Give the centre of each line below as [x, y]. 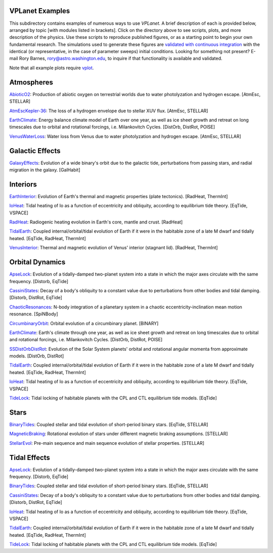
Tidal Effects [30, 457]
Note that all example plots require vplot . [52, 68]
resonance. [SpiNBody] [34, 314]
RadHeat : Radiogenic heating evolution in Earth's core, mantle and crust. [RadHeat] [96, 222]
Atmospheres [31, 82]
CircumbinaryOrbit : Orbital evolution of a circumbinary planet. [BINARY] [84, 323]
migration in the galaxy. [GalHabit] [45, 170]
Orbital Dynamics [37, 262]
